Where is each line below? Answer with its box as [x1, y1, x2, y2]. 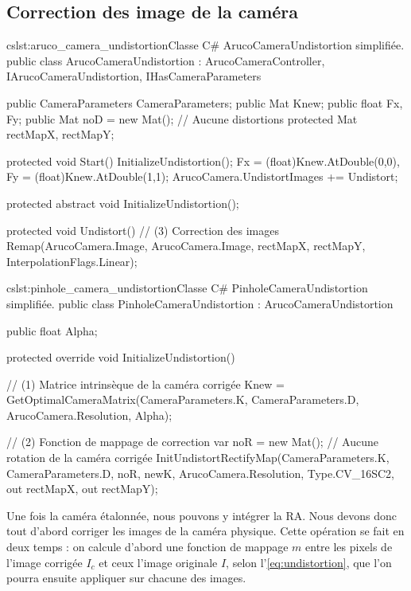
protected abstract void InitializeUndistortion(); [6, 194, 239, 211]
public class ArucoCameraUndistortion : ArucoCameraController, [6, 52, 325, 68]
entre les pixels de [305, 538, 393, 555]
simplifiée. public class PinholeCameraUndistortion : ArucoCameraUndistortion [6, 295, 394, 311]
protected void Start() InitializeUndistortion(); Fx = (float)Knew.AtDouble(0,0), [6, 152, 400, 169]
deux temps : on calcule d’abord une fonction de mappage [6, 538, 289, 555]
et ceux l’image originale [99, 554, 218, 570]
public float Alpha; [6, 322, 98, 339]
